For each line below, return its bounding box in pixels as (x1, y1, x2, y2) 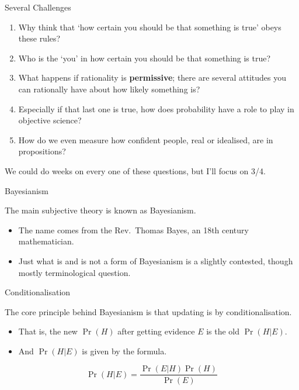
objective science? (18, 114, 82, 126)
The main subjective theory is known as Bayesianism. (5, 204, 196, 216)
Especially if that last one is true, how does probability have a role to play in (18, 102, 294, 115)
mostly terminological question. (18, 266, 131, 278)
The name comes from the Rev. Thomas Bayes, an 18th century (18, 223, 249, 236)
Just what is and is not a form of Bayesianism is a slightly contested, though (18, 254, 293, 267)
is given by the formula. (82, 344, 167, 357)
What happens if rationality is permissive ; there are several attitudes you (18, 71, 287, 84)
